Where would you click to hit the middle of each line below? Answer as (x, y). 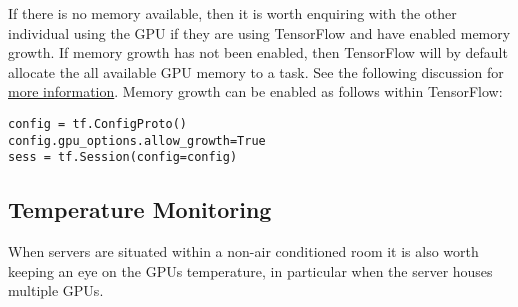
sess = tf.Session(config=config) (123, 157)
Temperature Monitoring (140, 209)
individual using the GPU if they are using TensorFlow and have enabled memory (259, 32)
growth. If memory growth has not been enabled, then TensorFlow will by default (258, 52)
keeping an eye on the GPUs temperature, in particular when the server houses (250, 270)
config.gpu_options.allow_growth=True (137, 140)
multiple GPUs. (56, 290)
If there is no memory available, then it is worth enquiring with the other (232, 13)
